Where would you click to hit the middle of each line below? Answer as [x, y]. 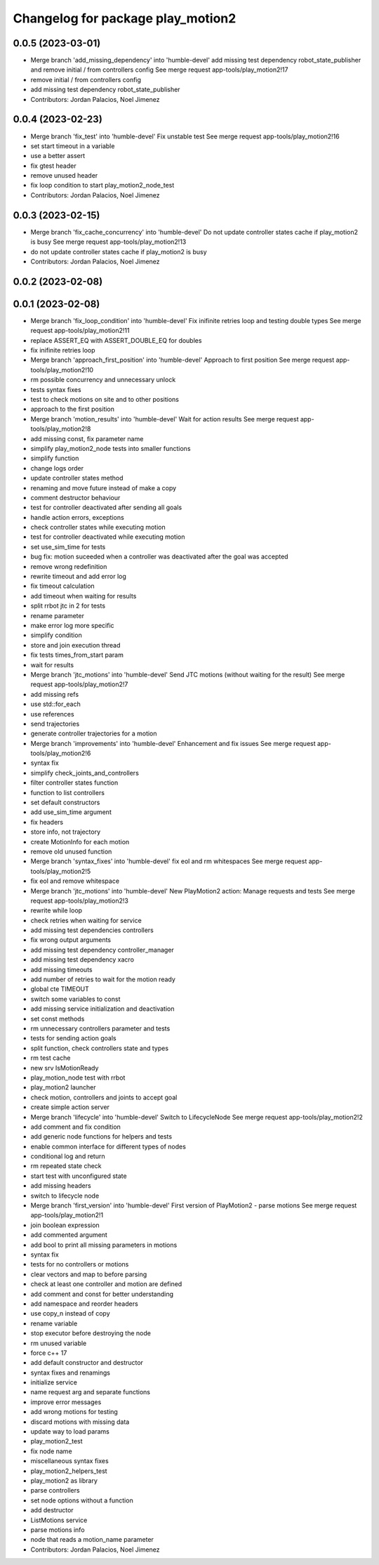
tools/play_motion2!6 [61, 753]
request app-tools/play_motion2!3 [80, 901]
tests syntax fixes [56, 389]
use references [52, 714]
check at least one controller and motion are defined [106, 1284]
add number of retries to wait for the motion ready [103, 979]
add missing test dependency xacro [82, 960]
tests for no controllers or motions [80, 1264]
